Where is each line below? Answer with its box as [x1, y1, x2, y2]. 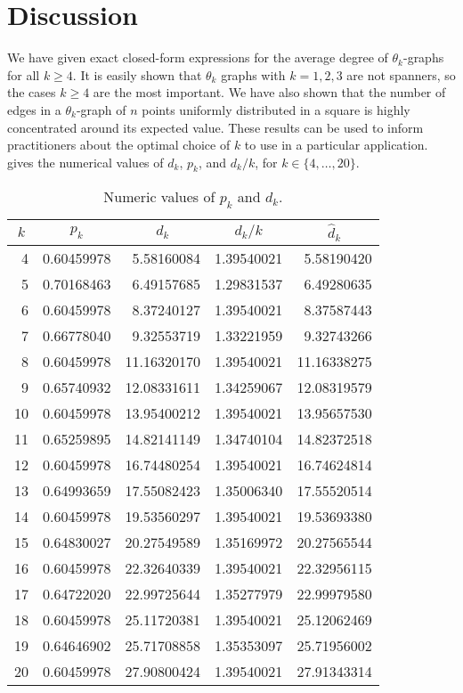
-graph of [76, 100, 126, 118]
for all [7, 65, 40, 84]
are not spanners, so [346, 65, 456, 84]
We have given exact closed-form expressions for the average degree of [7, 48, 388, 67]
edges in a [7, 100, 61, 118]
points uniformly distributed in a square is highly [142, 100, 410, 118]
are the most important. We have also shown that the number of [93, 83, 446, 102]
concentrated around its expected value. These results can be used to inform [7, 118, 424, 136]
